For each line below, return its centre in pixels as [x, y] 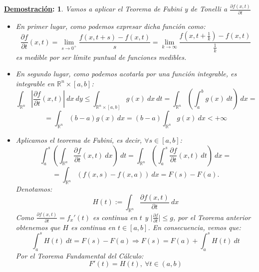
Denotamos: [34, 189]
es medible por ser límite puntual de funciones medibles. [101, 57]
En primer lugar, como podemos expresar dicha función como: [111, 26]
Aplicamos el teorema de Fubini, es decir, [79, 139]
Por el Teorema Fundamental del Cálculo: [80, 255]
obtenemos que [38, 227]
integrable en [35, 83]
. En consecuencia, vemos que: [194, 227]
